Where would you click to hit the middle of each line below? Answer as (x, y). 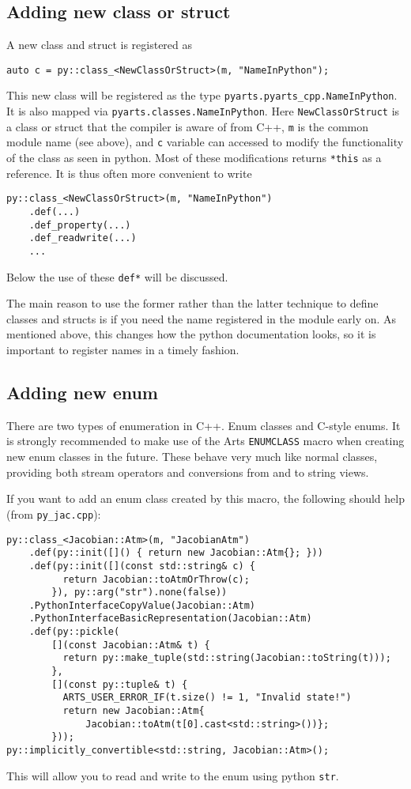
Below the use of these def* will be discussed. (117, 276)
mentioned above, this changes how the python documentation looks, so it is (191, 334)
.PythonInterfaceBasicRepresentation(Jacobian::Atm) (170, 619)
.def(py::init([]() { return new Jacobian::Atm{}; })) (176, 553)
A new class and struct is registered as (100, 45)
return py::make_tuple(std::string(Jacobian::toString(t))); (227, 658)
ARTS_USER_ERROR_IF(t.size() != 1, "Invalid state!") (207, 698)
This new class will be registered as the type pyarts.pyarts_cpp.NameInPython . (202, 95)
